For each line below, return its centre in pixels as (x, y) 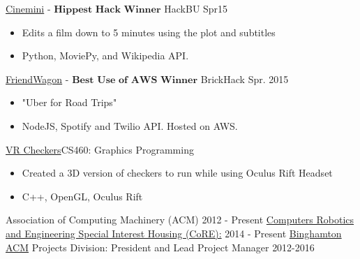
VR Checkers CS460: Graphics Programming (100, 149)
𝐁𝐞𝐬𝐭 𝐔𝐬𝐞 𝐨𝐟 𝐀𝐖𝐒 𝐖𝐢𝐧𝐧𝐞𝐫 (135, 80)
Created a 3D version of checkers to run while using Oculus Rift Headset (177, 173)
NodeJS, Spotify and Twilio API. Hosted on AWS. (130, 125)
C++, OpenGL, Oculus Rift (82, 196)
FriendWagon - (37, 79)
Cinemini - (28, 8)
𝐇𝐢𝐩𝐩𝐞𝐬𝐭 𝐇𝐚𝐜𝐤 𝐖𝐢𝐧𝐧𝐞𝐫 (107, 10)
